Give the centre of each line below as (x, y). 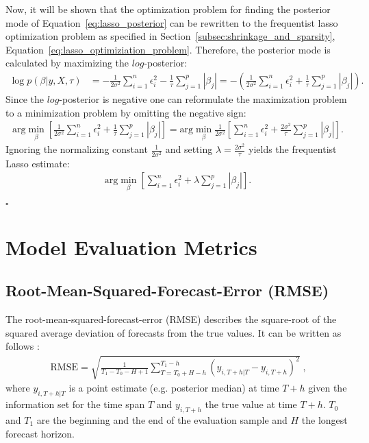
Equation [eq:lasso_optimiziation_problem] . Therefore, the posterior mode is (168, 49)
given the (328, 388)
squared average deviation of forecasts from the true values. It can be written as (174, 332)
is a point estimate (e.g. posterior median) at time (174, 388)
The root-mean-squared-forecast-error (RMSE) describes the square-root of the (171, 319)
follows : (23, 346)
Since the (25, 99)
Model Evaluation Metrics (131, 247)
